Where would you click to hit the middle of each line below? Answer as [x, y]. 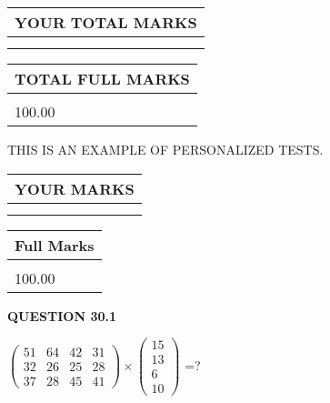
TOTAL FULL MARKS [102, 79]
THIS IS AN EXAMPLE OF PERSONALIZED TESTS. [165, 149]
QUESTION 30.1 [62, 315]
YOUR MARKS [75, 188]
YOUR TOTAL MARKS [106, 22]
